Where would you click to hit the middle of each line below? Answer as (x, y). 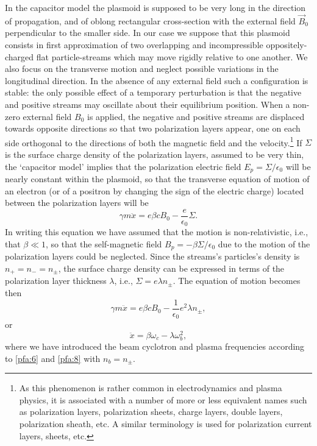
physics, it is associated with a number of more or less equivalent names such (163, 399)
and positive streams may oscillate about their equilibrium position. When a (148, 104)
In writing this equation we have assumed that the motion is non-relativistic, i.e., (157, 232)
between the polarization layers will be (77, 203)
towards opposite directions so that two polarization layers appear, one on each (153, 128)
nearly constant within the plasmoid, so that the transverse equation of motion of (157, 179)
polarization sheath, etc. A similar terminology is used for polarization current (166, 423)
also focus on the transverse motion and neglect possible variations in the (142, 69)
